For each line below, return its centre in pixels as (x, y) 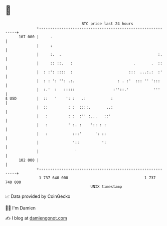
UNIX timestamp (106, 186)
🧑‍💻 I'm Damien (21, 208)
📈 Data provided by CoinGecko (38, 196)
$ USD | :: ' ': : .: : (59, 98)
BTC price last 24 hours (108, 24)
